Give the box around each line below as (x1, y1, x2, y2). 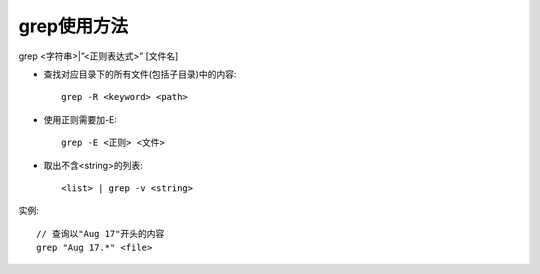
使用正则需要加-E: (43, 113, 117, 125)
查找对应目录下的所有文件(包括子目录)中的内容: (43, 68, 237, 80)
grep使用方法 (18, 15, 129, 37)
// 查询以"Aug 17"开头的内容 (36, 228, 165, 239)
